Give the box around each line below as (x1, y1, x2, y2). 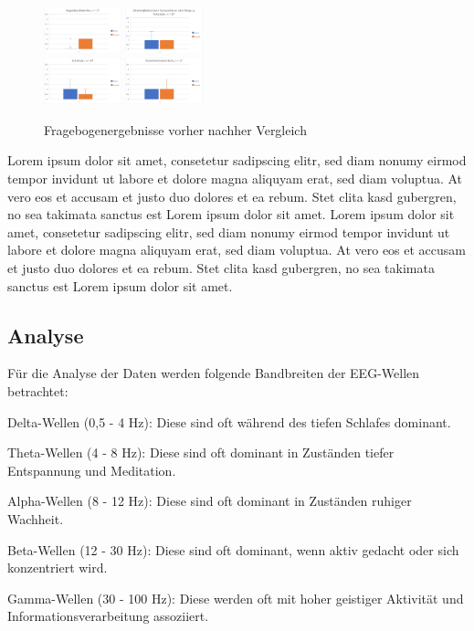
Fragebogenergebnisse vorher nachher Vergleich (44, 120, 307, 139)
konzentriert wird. (7, 558, 108, 577)
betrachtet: (7, 382, 68, 401)
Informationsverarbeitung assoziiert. (7, 606, 209, 626)
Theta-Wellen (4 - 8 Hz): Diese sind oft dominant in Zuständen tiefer (7, 443, 395, 462)
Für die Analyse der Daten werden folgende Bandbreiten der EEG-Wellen (7, 363, 420, 383)
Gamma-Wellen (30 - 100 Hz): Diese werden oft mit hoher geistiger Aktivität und (7, 588, 464, 607)
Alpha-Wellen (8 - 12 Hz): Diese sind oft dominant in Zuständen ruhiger (7, 491, 412, 510)
